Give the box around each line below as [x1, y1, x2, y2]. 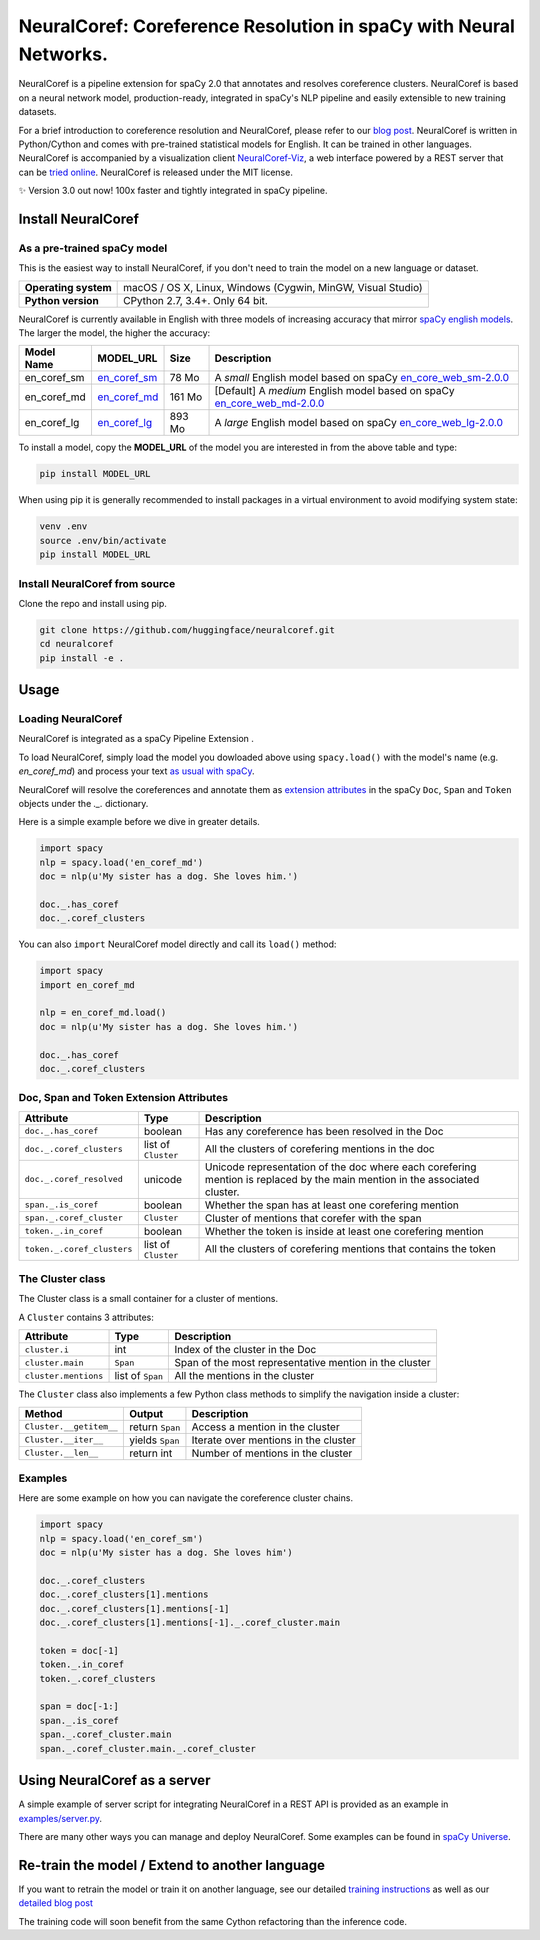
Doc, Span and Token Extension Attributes [18, 1091, 229, 1105]
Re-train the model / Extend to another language [18, 1856, 325, 1874]
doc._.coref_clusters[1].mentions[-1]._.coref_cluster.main [39, 1617, 341, 1629]
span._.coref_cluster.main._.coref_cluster [39, 1743, 257, 1754]
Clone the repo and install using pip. [18, 597, 167, 609]
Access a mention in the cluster [191, 1420, 340, 1434]
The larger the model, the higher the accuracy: [18, 327, 211, 339]
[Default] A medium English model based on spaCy [214, 384, 455, 398]
